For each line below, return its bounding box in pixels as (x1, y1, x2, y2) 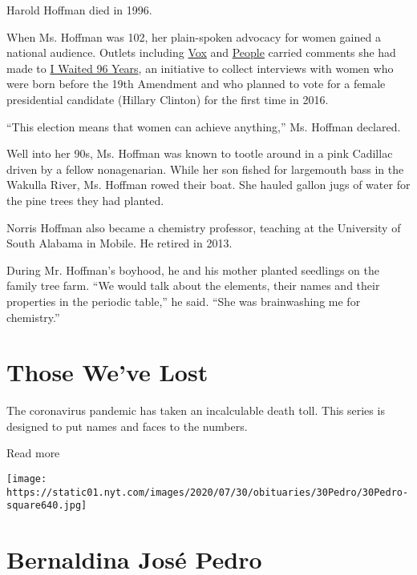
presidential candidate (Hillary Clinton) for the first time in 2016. (6, 90, 329, 107)
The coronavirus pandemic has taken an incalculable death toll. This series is (6, 402, 385, 419)
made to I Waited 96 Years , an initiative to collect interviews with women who (6, 59, 394, 76)
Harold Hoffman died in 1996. (6, 2, 152, 18)
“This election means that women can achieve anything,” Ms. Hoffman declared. (6, 118, 401, 135)
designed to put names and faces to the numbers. (6, 417, 248, 434)
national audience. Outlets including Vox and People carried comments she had (6, 44, 396, 61)
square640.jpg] (6, 500, 87, 512)
